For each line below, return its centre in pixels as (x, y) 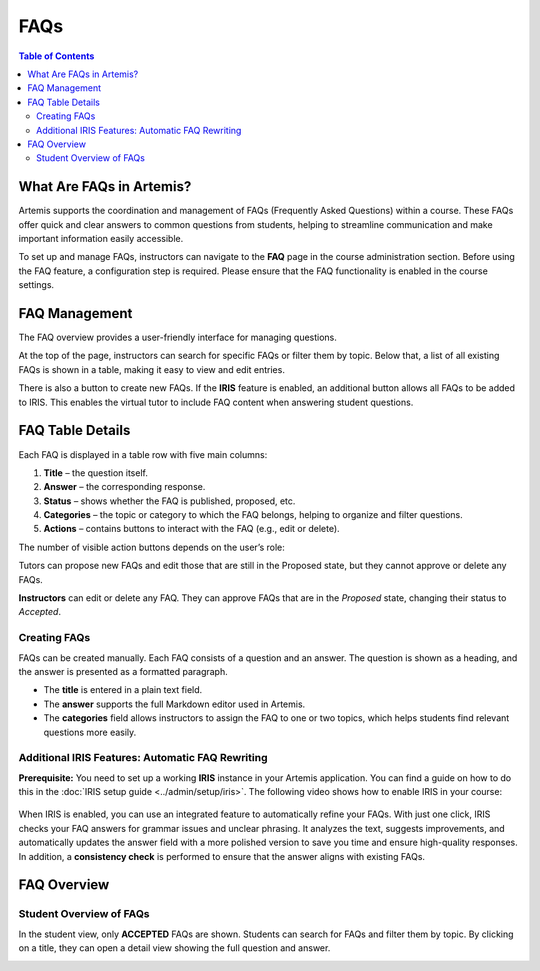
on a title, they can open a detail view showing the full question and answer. (174, 948)
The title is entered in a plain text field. (123, 690)
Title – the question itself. (96, 472)
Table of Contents (56, 56)
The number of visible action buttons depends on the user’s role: (151, 547)
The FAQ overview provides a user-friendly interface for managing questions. (177, 337)
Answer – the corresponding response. (124, 487)
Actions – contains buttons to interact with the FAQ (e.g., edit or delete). (191, 529)
